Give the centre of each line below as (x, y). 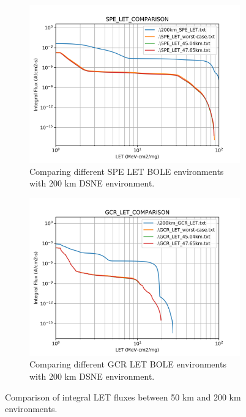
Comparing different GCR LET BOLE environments (128, 364)
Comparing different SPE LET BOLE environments (127, 171)
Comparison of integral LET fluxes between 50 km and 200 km (123, 397)
